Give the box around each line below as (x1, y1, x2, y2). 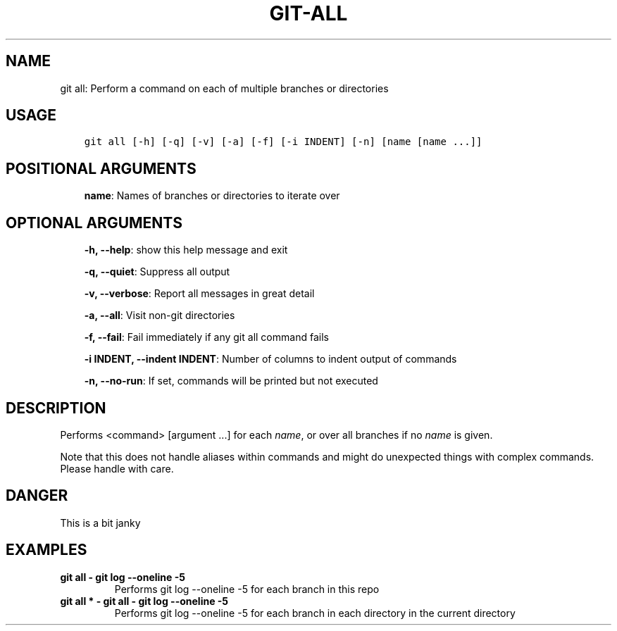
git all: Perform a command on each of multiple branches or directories (60, 82, 389, 94)
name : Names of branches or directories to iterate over (84, 189, 340, 202)
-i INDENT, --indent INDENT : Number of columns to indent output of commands (84, 353, 457, 366)
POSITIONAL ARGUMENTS (6, 159, 197, 177)
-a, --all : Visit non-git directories (84, 309, 235, 322)
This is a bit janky (60, 516, 141, 529)
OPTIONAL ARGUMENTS (6, 213, 182, 232)
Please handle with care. (60, 462, 174, 475)
